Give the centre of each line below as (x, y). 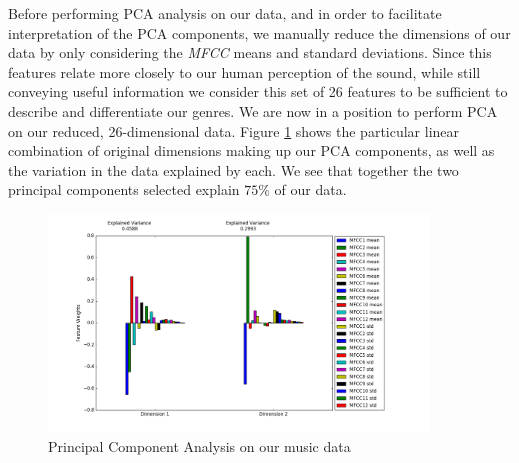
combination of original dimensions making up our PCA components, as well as (251, 150)
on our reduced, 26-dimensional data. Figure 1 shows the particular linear (234, 130)
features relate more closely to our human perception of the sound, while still (244, 71)
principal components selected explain (124, 189)
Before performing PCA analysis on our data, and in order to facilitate (225, 13)
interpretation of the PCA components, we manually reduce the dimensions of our (259, 32)
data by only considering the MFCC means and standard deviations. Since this (250, 52)
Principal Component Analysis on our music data (199, 445)
